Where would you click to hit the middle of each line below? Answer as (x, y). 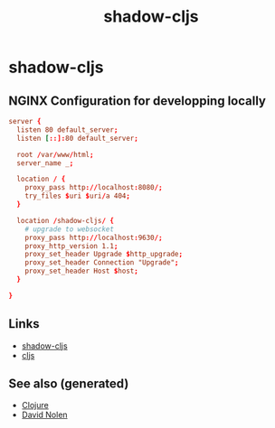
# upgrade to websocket (70, 229)
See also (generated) (69, 383)
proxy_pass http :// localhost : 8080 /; (94, 188)
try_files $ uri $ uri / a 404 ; (77, 196)
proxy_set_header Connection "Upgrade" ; (102, 263)
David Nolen (45, 415)
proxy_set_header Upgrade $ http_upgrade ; (104, 255)
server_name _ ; (45, 163)
